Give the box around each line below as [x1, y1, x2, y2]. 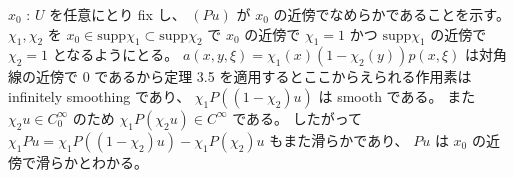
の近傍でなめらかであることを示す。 [273, 4, 510, 24]
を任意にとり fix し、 [49, 4, 186, 24]
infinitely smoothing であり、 [8, 85, 191, 106]
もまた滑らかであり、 [269, 129, 409, 150]
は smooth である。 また [318, 85, 476, 106]
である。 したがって [232, 107, 363, 128]
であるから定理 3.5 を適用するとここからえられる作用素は [94, 66, 472, 87]
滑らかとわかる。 [35, 151, 148, 172]
